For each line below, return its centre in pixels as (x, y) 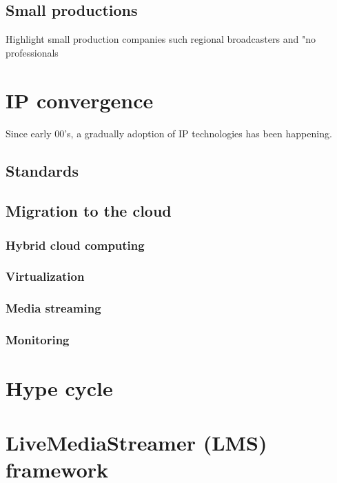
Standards (42, 170)
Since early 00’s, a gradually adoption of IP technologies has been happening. (169, 133)
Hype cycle (59, 388)
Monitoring (38, 340)
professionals (32, 52)
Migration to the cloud (89, 211)
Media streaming (53, 308)
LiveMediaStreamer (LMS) (136, 442)
